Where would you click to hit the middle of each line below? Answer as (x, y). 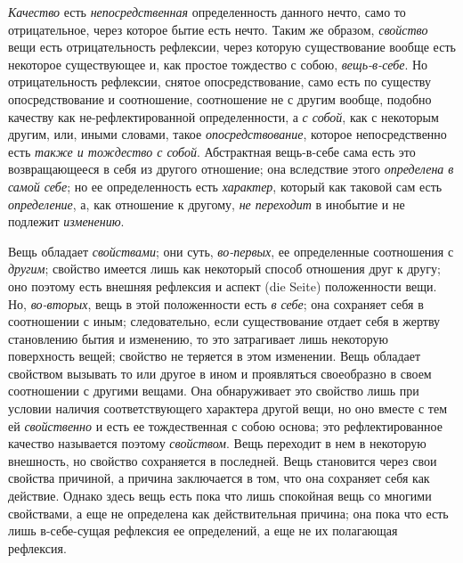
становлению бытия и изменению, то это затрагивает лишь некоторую (199, 338)
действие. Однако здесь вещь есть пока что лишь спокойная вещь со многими (220, 496)
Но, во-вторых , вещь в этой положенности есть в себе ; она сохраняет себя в (216, 303)
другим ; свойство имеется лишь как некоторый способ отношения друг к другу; (224, 269)
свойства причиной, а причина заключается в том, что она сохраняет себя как (219, 478)
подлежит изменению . (66, 221)
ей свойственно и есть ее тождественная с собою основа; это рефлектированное (225, 425)
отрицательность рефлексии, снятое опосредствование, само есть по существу (219, 82)
